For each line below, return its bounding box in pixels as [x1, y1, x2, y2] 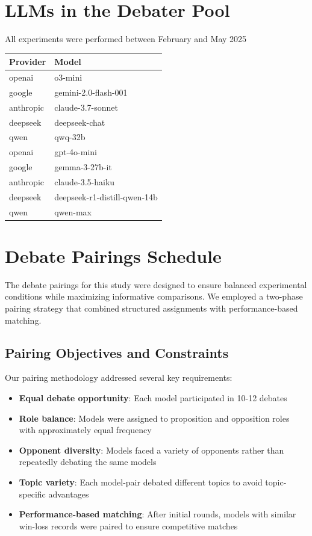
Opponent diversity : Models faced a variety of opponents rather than [19, 443, 284, 456]
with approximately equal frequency [19, 424, 152, 436]
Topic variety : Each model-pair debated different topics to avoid [19, 476, 263, 488]
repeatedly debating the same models [19, 455, 157, 468]
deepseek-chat [54, 116, 105, 128]
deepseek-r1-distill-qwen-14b [54, 190, 158, 203]
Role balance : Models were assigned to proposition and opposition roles [19, 411, 290, 424]
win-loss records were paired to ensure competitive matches [19, 519, 238, 532]
